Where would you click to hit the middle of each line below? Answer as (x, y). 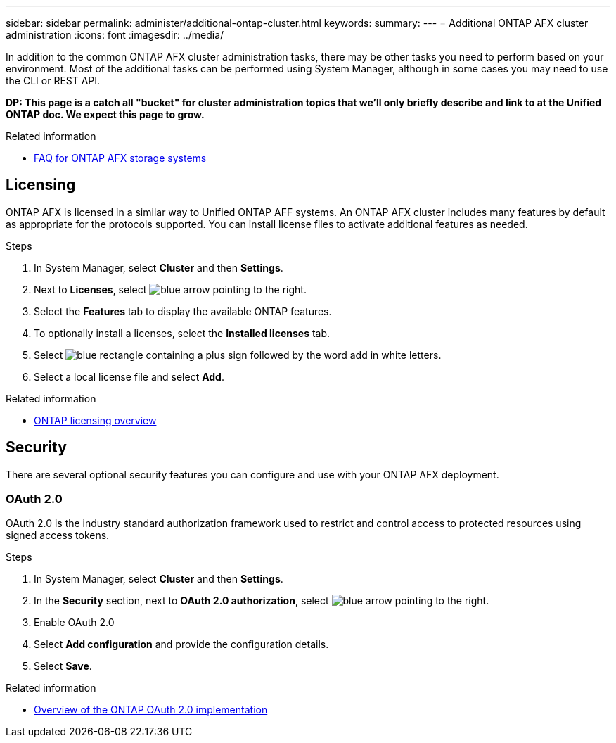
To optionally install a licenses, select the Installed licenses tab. (182, 333)
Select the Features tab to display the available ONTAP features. (183, 311)
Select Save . (63, 666)
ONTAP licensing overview (95, 420)
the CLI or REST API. (53, 81)
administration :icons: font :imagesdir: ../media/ (115, 35)
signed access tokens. (58, 535)
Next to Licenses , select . (170, 289)
